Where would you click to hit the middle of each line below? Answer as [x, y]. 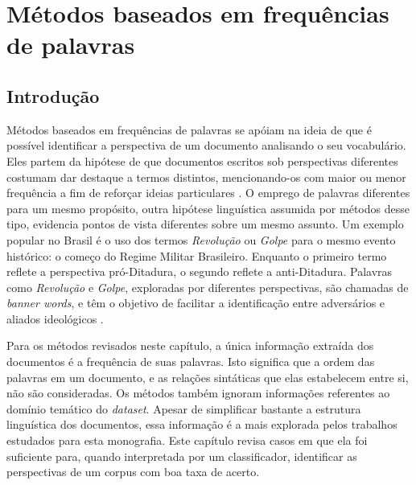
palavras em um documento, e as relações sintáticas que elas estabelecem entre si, [208, 377]
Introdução [53, 95]
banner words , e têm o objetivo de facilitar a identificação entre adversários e [196, 303]
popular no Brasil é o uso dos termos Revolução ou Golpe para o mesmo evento [201, 239]
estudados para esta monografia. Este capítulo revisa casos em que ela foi [187, 440]
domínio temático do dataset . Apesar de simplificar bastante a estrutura [184, 408]
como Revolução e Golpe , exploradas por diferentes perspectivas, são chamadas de [208, 287]
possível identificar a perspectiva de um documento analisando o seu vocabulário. [206, 145]
